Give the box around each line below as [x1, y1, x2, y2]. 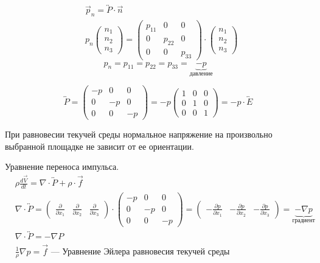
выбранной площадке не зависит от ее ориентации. [5, 139, 194, 152]
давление [189, 70, 213, 77]
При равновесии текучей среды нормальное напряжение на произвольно [5, 128, 273, 141]
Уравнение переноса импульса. [5, 160, 119, 173]
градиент [292, 217, 315, 223]
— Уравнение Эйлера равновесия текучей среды [50, 247, 230, 256]
